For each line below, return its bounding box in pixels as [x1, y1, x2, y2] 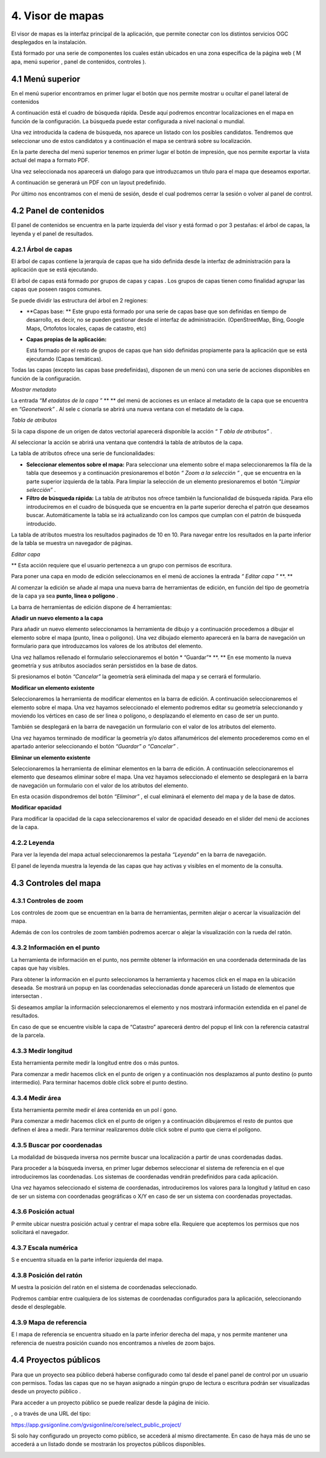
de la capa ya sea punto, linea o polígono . [11, 592, 118, 600]
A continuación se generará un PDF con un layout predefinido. [11, 179, 166, 186]
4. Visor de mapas [11, 9, 104, 22]
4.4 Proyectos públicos [11, 1355, 101, 1365]
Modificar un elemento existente [11, 684, 95, 691]
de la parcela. [11, 1031, 45, 1039]
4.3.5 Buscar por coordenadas [11, 1141, 103, 1149]
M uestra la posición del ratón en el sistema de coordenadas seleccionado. [11, 1284, 198, 1291]
